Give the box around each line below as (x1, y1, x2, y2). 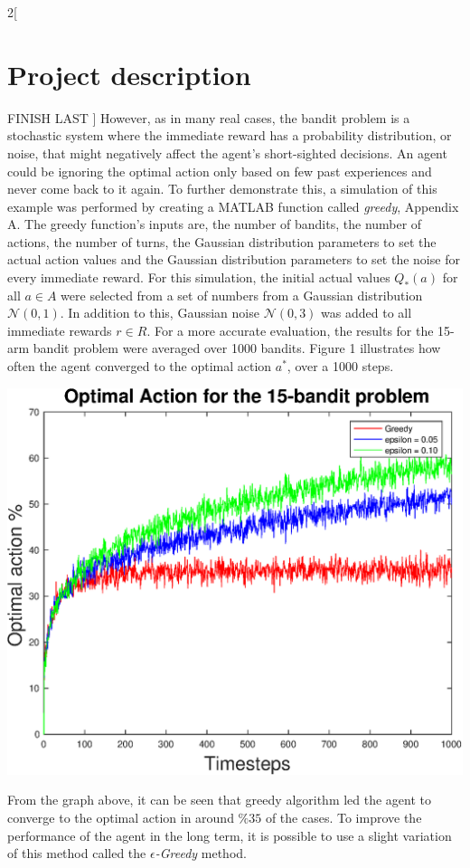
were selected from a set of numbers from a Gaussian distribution (61, 285, 423, 304)
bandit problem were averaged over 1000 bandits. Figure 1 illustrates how (33, 339, 441, 358)
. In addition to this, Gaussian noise (60, 303, 259, 322)
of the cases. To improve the (265, 808, 422, 827)
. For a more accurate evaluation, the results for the (146, 320, 434, 339)
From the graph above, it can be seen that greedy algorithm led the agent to (7, 790, 432, 809)
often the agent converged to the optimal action (7, 357, 272, 376)
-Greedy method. (155, 844, 247, 863)
